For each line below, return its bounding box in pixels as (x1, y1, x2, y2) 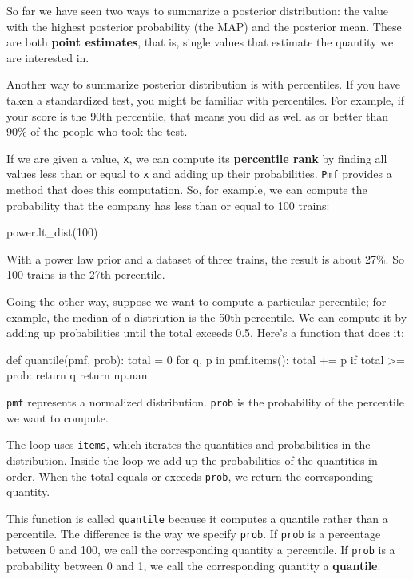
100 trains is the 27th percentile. (6, 266, 165, 283)
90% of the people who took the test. (6, 123, 188, 140)
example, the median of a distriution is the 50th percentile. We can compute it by (6, 308, 407, 325)
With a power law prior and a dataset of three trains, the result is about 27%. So (6, 250, 404, 267)
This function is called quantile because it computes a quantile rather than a (6, 510, 388, 526)
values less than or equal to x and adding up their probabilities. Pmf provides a (6, 165, 392, 182)
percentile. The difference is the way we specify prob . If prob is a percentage (6, 525, 381, 542)
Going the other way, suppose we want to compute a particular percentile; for (6, 293, 387, 310)
